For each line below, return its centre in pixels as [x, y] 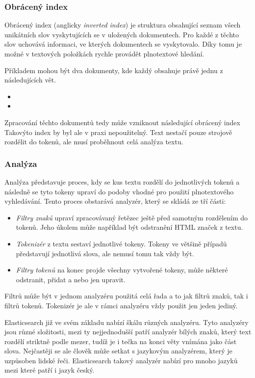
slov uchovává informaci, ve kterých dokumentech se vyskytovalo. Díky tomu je [123, 44]
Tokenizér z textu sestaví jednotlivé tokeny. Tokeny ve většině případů [121, 243]
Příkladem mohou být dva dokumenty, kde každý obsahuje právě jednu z [114, 70]
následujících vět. [30, 80]
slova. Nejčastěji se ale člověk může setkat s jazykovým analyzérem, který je [118, 351]
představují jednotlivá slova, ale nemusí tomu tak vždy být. [105, 253]
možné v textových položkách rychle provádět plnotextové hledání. [104, 54]
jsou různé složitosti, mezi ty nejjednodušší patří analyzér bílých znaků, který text [128, 332]
